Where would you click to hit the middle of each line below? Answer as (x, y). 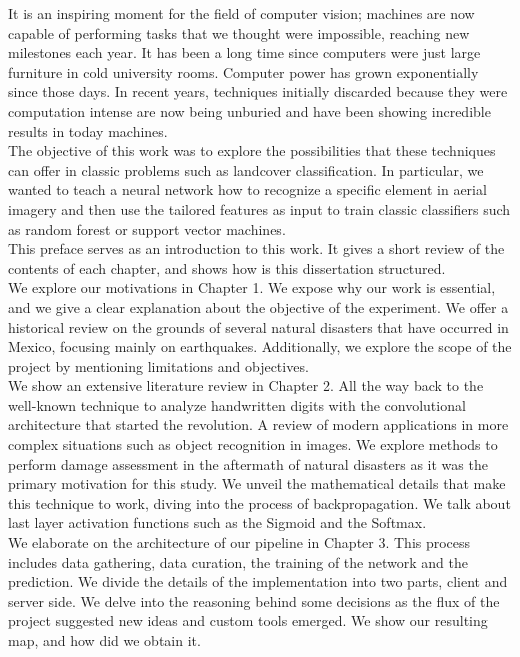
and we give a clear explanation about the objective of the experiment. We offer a (258, 306)
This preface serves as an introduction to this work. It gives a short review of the (256, 248)
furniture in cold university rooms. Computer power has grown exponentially (243, 71)
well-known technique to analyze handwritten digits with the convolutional (237, 404)
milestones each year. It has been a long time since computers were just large (244, 52)
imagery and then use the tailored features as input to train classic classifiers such (259, 208)
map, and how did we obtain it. (104, 640)
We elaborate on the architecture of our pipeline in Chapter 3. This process (239, 542)
